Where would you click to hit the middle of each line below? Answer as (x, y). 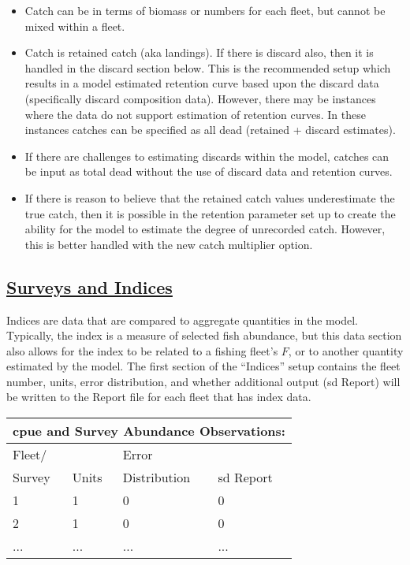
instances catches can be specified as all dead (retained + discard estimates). (210, 130)
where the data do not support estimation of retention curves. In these (195, 114)
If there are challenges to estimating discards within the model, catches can (207, 156)
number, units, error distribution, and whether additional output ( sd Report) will (203, 381)
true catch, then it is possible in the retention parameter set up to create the (210, 213)
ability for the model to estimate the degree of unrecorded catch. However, (205, 229)
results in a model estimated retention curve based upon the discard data (202, 83)
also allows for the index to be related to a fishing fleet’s (142, 350)
